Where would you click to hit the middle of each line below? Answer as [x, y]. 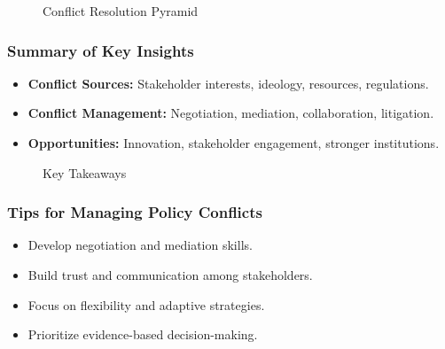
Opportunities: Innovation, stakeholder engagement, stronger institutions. [234, 143]
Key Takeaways [85, 172]
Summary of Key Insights [101, 50]
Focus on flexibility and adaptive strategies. [146, 304]
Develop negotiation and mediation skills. [140, 245]
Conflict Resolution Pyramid [121, 11]
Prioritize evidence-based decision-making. [143, 334]
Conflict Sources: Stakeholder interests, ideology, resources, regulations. [228, 83]
